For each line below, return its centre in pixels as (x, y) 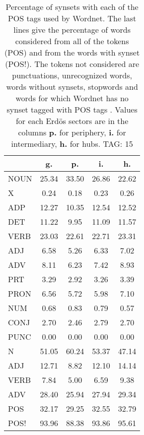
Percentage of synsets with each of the (72, 7)
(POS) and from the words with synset (72, 52)
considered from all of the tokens (72, 41)
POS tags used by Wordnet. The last (72, 18)
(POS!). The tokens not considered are (72, 64)
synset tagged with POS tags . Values (72, 109)
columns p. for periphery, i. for (72, 132)
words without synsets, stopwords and (72, 87)
